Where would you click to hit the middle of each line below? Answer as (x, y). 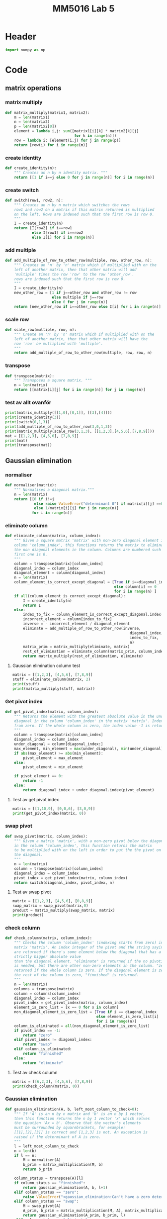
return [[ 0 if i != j (34, 499)
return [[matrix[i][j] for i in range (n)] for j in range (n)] (80, 390)
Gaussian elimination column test (46, 666)
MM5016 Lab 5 (83, 9)
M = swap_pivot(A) (42, 1206)
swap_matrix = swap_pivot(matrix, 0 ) (50, 906)
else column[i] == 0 (135, 587)
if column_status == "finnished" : (50, 1183)
